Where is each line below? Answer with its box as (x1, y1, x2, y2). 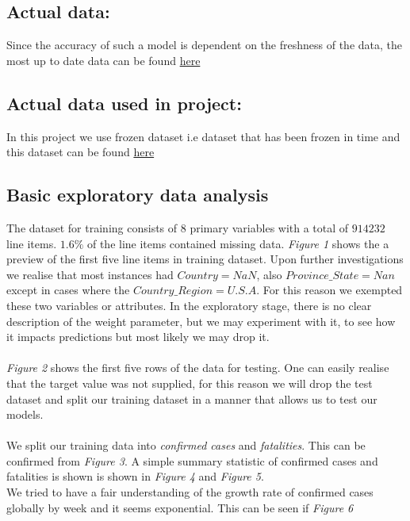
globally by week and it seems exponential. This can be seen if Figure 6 (6, 499, 354, 515)
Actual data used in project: (6, 90, 242, 115)
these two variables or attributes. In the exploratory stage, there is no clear (6, 297, 372, 313)
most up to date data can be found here (6, 52, 201, 68)
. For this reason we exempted (256, 282, 403, 298)
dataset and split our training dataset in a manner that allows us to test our (6, 390, 377, 407)
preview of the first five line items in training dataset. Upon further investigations (6, 251, 404, 267)
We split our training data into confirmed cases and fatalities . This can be (6, 437, 366, 454)
